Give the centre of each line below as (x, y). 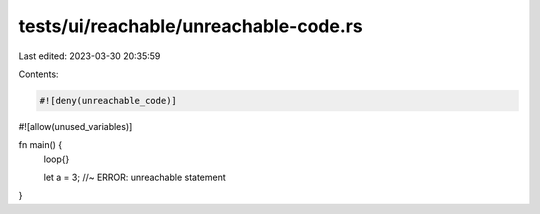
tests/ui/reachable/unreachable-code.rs (191, 26)
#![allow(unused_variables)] (75, 126)
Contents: (38, 74)
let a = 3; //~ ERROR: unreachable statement (135, 177)
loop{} (56, 159)
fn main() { (40, 145)
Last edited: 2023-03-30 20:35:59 (89, 56)
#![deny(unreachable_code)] (108, 100)
